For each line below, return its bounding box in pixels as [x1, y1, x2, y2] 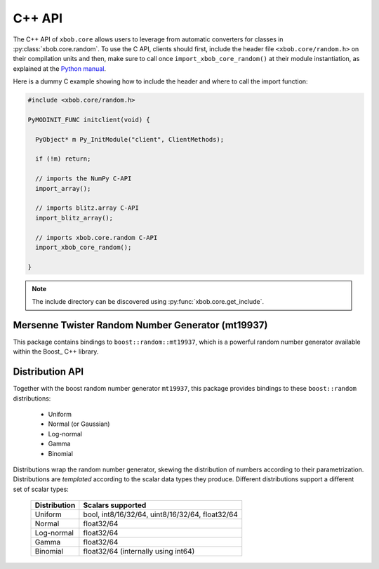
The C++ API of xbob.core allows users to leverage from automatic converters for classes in [13, 35, 284, 43]
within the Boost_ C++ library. [13, 347, 99, 356]
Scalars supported [83, 500, 147, 510]
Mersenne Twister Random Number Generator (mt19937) [13, 319, 268, 331]
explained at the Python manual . [13, 64, 107, 73]
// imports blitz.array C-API [35, 204, 140, 212]
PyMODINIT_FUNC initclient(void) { [27, 116, 150, 123]
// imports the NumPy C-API [35, 175, 132, 182]
